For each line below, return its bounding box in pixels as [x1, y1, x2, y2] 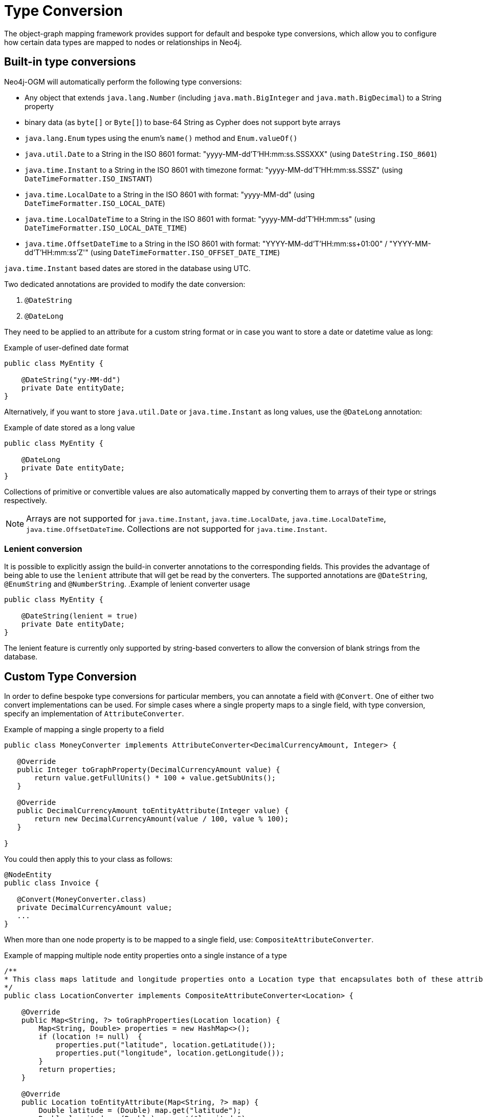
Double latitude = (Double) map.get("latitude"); [38, 1106, 241, 1115]
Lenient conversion [4, 543, 82, 554]
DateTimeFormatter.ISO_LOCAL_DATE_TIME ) [25, 223, 187, 232]
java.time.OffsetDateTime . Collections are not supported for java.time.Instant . [26, 523, 327, 534]
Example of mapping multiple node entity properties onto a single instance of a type [4, 951, 287, 960]
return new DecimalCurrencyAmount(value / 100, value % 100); [34, 815, 289, 823]
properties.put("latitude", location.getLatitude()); [56, 1041, 276, 1049]
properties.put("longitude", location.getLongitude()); [56, 1049, 284, 1058]
